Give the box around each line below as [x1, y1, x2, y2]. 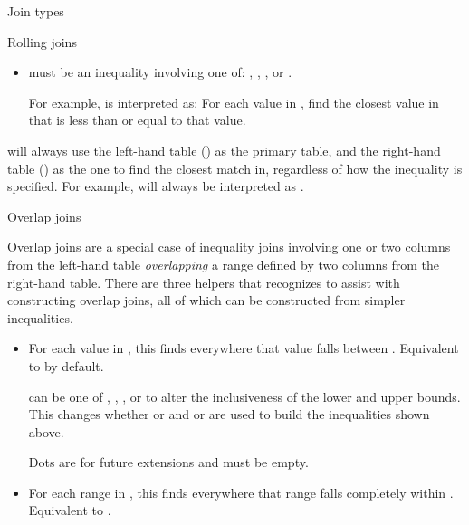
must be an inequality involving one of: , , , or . [28, 62, 292, 81]
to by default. [28, 356, 104, 375]
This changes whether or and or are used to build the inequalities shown [28, 405, 430, 424]
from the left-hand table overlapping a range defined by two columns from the [7, 254, 439, 273]
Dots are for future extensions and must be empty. [28, 453, 309, 472]
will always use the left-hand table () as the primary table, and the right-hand [7, 140, 441, 159]
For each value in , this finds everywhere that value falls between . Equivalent [28, 339, 459, 358]
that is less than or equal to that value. [28, 110, 246, 129]
